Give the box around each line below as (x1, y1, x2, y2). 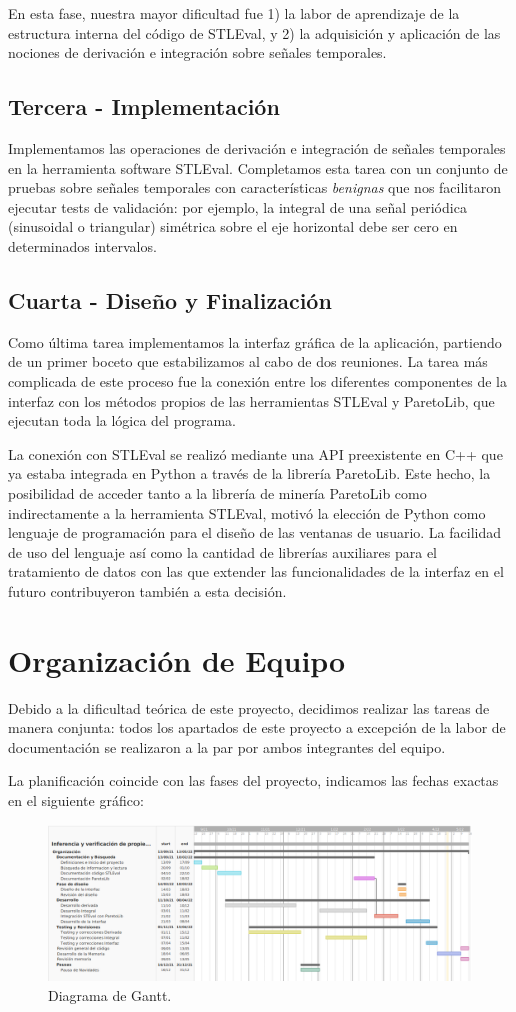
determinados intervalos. (8, 235, 157, 256)
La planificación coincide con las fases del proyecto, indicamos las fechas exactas (8, 770, 499, 791)
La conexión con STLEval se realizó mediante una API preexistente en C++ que (8, 443, 503, 464)
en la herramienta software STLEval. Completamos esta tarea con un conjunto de (8, 157, 508, 178)
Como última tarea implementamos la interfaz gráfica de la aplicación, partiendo (8, 331, 502, 352)
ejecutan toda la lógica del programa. (8, 410, 236, 431)
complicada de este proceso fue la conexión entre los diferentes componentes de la (8, 370, 507, 391)
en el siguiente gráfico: (8, 789, 144, 810)
